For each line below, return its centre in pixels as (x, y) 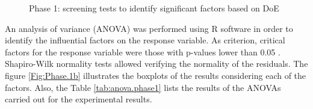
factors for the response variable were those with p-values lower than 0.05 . (143, 51)
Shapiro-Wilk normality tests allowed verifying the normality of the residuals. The (156, 64)
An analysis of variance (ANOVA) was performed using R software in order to (149, 28)
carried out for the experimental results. (79, 99)
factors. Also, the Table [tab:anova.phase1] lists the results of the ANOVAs (143, 87)
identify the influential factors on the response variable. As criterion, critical (145, 40)
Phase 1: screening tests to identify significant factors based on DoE (154, 8)
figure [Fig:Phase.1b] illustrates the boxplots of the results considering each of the (156, 75)
